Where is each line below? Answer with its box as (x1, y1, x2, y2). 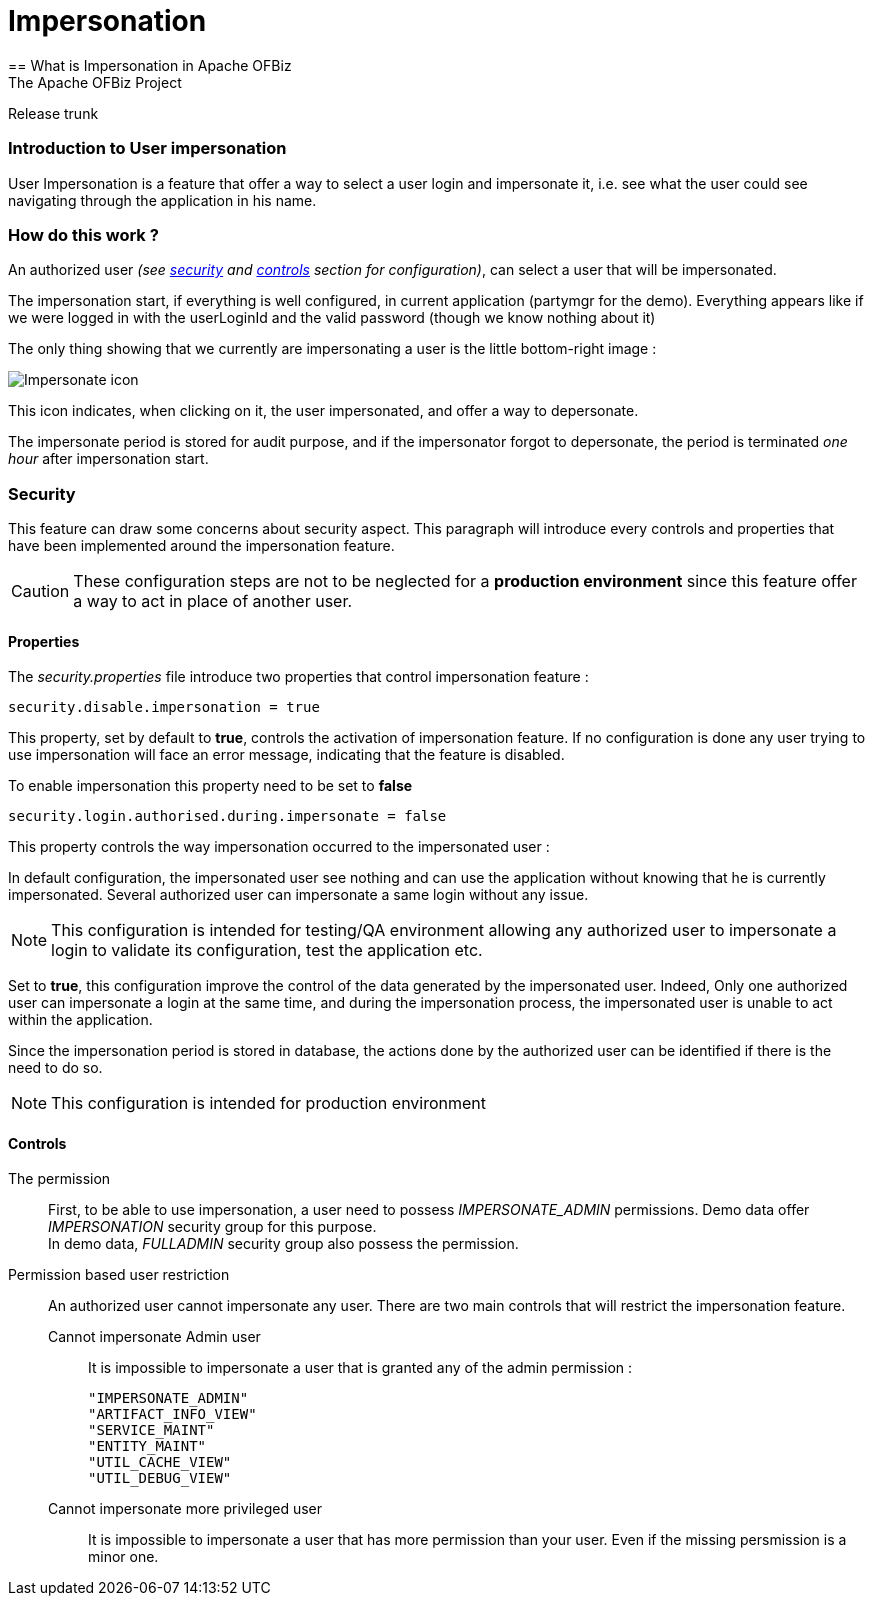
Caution (11, 581, 70, 601)
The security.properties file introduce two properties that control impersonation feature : (8, 668, 589, 686)
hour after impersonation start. (8, 450, 209, 468)
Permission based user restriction (8, 1266, 230, 1284)
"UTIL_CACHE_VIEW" (88, 1454, 232, 1471)
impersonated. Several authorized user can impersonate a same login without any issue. (8, 886, 589, 904)
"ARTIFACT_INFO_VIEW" (88, 1406, 257, 1423)
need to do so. (8, 1059, 103, 1077)
